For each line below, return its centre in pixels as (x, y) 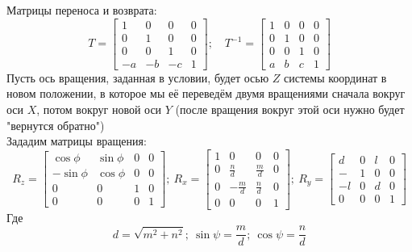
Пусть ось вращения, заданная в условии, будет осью (138, 77)
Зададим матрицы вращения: (77, 141)
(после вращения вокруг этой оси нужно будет (290, 109)
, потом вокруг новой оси (99, 109)
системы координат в (335, 77)
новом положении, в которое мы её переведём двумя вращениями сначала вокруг (206, 93)
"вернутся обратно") (56, 125)
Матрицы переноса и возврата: (82, 10)
